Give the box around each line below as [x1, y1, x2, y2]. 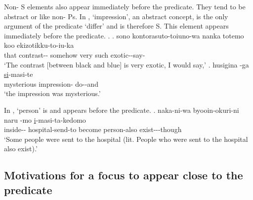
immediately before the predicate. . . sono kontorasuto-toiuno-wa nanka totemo [4, 30, 244, 40]
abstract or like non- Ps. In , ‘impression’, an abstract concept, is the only [4, 11, 228, 21]
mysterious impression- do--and [4, 78, 98, 89]
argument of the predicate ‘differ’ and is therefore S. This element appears [4, 21, 229, 31]
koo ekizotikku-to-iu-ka [4, 40, 74, 50]
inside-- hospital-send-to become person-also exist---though [4, 124, 182, 134]
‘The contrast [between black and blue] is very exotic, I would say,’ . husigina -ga [4, 59, 249, 69]
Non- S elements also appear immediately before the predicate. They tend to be [4, 1, 246, 11]
